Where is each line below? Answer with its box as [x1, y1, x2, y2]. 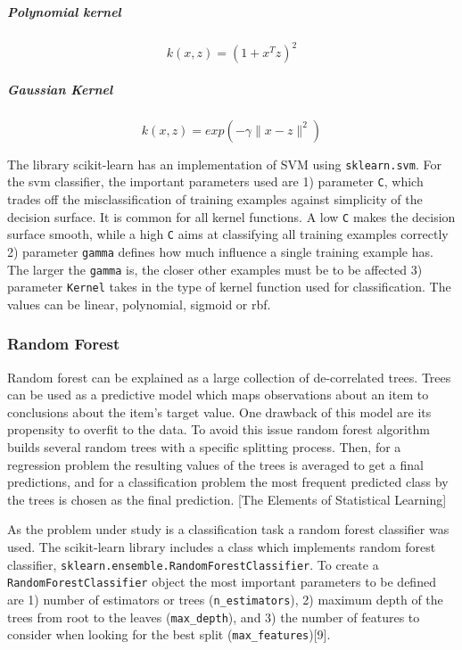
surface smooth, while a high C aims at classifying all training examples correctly [7, 225, 449, 243]
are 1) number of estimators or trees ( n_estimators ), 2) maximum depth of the [7, 589, 443, 608]
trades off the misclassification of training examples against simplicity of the [7, 189, 423, 208]
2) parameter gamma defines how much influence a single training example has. [7, 242, 433, 260]
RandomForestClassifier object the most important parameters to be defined [7, 572, 436, 591]
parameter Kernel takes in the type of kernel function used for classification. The [7, 277, 451, 296]
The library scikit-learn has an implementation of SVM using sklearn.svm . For [7, 154, 441, 173]
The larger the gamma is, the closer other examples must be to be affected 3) [7, 259, 423, 278]
